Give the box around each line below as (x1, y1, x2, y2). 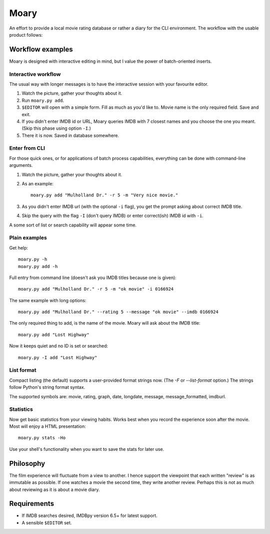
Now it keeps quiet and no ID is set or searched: (9, 343, 108, 349)
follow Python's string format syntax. (9, 384, 85, 390)
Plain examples (9, 234, 47, 241)
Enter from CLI (9, 145, 45, 152)
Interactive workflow (9, 71, 61, 78)
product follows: (9, 32, 43, 38)
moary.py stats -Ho (18, 435, 66, 441)
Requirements (9, 499, 54, 508)
